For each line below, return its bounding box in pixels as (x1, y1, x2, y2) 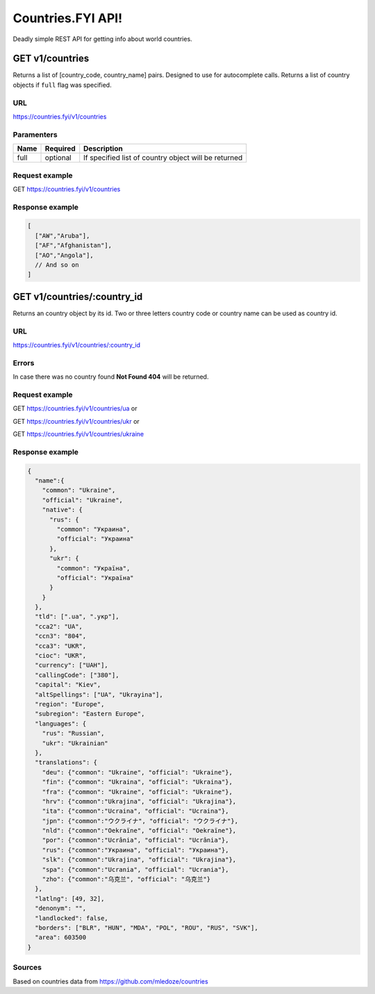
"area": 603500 (35, 934, 87, 941)
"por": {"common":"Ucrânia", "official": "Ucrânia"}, (42, 836, 229, 844)
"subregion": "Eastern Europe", (35, 710, 145, 718)
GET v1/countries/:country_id (12, 290, 143, 302)
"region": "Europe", (35, 700, 105, 708)
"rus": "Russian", (42, 729, 105, 738)
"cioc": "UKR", (35, 652, 87, 660)
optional (44, 153, 72, 163)
